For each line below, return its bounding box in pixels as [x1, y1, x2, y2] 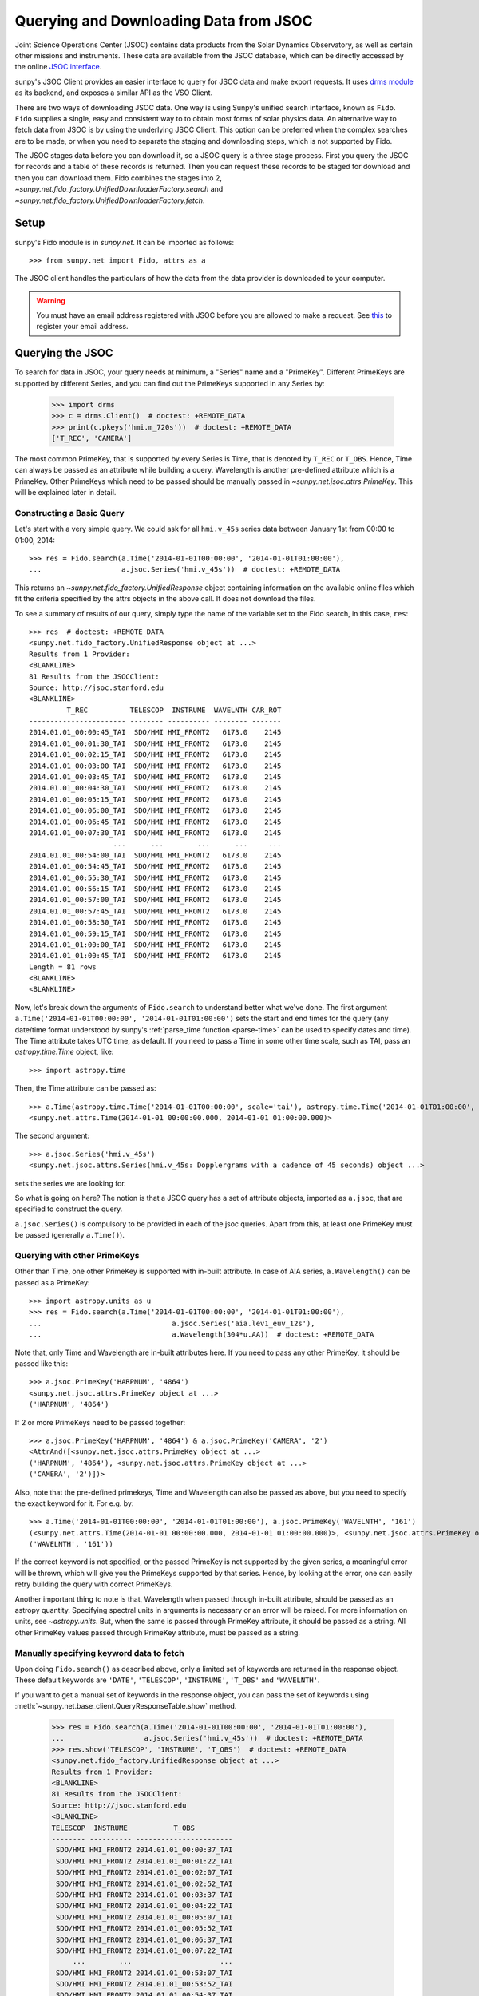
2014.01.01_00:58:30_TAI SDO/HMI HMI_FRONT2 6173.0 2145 [29, 918, 282, 927]
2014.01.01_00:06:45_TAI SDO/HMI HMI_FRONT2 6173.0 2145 [29, 817, 282, 826]
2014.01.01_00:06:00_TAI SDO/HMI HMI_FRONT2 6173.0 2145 [29, 806, 282, 815]
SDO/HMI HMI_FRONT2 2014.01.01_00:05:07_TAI [56, 1912, 233, 1922]
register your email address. [36, 322, 129, 331]
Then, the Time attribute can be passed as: [14, 1083, 156, 1093]
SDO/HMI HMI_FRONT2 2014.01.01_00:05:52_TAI [56, 1924, 233, 1933]
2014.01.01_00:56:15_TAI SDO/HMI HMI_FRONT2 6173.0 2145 [29, 884, 282, 893]
